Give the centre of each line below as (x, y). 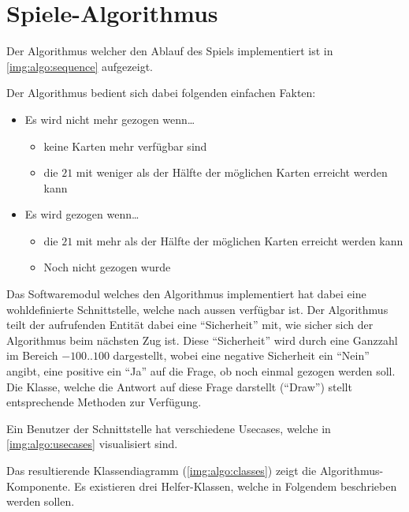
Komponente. (39, 486)
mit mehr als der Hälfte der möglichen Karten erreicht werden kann (240, 240)
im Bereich (32, 355)
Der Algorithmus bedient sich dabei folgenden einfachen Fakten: (161, 93)
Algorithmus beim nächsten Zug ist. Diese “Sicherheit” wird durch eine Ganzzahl (202, 340)
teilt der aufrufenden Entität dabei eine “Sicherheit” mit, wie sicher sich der (190, 325)
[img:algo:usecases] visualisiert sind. (92, 444)
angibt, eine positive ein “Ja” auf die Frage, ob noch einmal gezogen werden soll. (201, 371)
